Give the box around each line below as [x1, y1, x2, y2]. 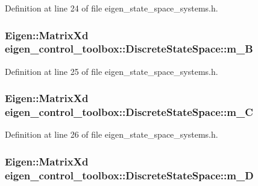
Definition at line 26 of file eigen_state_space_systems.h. [5, 128, 218, 141]
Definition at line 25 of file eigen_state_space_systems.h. [5, 65, 218, 77]
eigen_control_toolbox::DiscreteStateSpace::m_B [5, 41, 253, 56]
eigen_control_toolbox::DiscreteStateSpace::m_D [5, 167, 254, 182]
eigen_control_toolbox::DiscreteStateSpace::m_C [5, 104, 253, 120]
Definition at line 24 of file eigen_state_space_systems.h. [5, 2, 218, 14]
